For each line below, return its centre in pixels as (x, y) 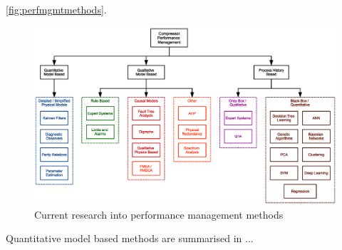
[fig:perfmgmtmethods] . (56, 9)
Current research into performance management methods (159, 214)
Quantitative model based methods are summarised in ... (130, 238)
